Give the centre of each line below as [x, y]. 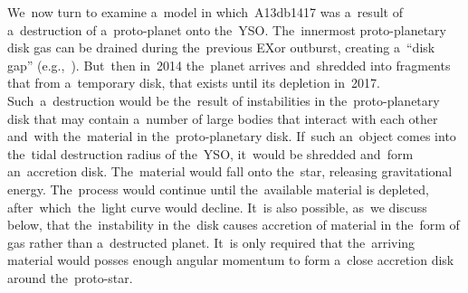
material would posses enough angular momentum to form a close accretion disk [231, 260]
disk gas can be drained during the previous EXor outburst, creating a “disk [221, 47]
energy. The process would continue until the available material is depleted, [218, 189]
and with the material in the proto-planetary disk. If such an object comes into [232, 136]
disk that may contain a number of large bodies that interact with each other [223, 118]
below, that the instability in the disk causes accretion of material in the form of [234, 225]
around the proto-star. [70, 277]
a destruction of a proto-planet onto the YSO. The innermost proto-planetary [227, 29]
